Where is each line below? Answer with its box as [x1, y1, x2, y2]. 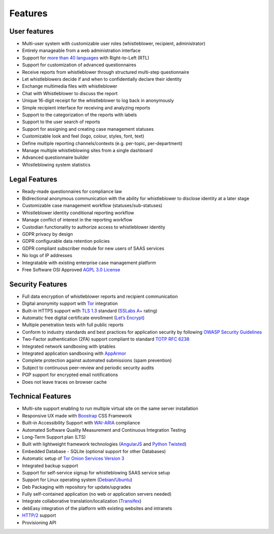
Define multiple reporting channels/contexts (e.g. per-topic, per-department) [22, 140, 183, 146]
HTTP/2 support [22, 512, 56, 519]
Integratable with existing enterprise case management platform [22, 260, 156, 266]
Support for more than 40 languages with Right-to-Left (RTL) [22, 54, 150, 61]
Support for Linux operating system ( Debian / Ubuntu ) [22, 476, 133, 483]
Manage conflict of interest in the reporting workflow [22, 217, 133, 223]
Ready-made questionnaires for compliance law [22, 188, 122, 194]
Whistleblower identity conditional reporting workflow [22, 209, 134, 216]
